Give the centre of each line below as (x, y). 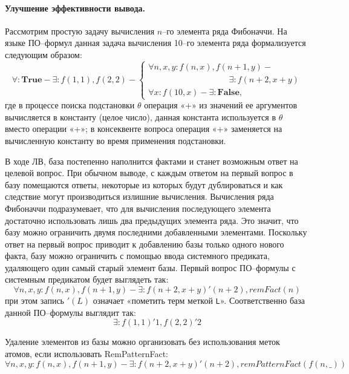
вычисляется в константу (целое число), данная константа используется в (141, 116)
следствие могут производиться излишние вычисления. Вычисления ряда (139, 196)
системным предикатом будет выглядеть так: (87, 279)
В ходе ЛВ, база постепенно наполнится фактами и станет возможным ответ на (152, 161)
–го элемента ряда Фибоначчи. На (225, 31)
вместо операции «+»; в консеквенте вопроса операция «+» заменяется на (144, 129)
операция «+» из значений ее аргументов (221, 105)
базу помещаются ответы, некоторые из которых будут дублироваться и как (144, 184)
